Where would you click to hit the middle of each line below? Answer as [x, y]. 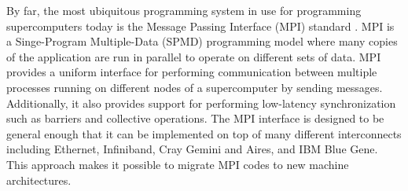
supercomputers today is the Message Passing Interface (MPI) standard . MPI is [200, 26]
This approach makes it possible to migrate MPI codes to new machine [178, 164]
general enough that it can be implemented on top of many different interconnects [204, 133]
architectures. [39, 180]
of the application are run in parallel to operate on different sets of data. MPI [194, 56]
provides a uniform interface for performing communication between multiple [192, 72]
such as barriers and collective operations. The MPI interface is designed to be [195, 118]
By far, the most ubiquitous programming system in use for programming [184, 10]
